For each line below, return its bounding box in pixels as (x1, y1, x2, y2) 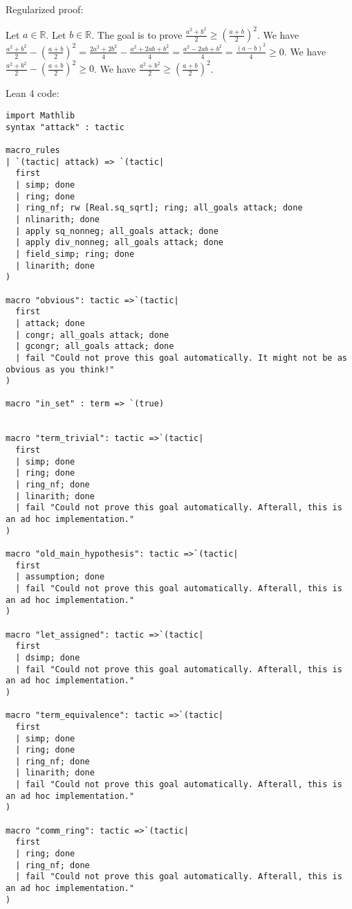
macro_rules (6, 145, 60, 156)
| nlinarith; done (15, 214, 100, 224)
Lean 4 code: (6, 86, 59, 100)
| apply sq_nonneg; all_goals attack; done (15, 226, 219, 236)
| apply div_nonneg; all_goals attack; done (15, 237, 223, 248)
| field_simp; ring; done (15, 249, 135, 259)
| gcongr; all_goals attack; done (15, 341, 174, 352)
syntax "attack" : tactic (6, 122, 124, 132)
